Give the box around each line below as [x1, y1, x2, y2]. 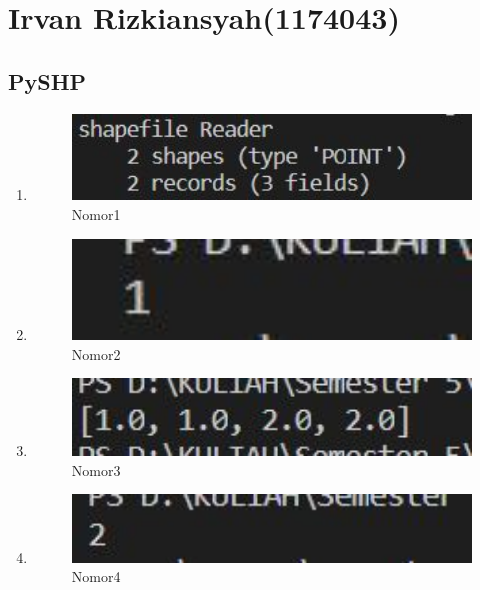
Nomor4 [71, 566, 121, 587]
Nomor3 [71, 459, 121, 480]
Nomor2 [71, 343, 121, 364]
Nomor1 [71, 203, 121, 224]
